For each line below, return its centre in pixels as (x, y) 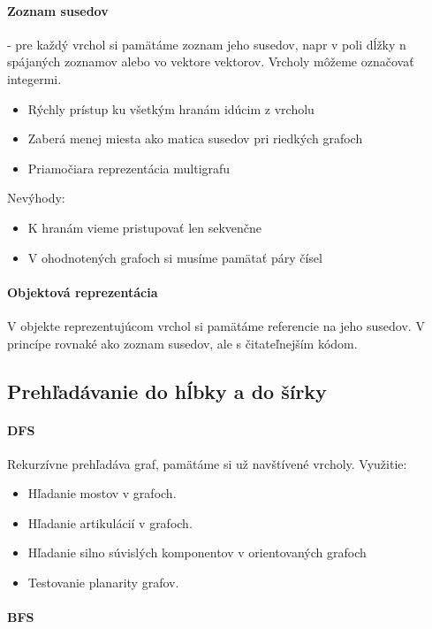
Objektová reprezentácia (83, 291)
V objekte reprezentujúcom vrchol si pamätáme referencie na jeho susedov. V (216, 325)
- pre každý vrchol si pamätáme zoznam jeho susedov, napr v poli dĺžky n (207, 44)
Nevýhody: (36, 198)
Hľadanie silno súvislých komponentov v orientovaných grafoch (197, 552)
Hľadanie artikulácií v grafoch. (110, 522)
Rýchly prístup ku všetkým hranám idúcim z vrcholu (171, 108)
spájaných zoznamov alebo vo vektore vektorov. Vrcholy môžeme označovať (211, 61)
